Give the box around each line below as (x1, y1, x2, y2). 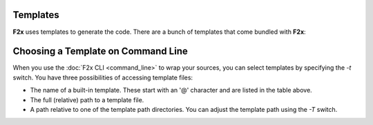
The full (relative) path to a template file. (30, 95, 144, 104)
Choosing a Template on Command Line (12, 46, 188, 57)
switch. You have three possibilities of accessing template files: (12, 73, 193, 81)
